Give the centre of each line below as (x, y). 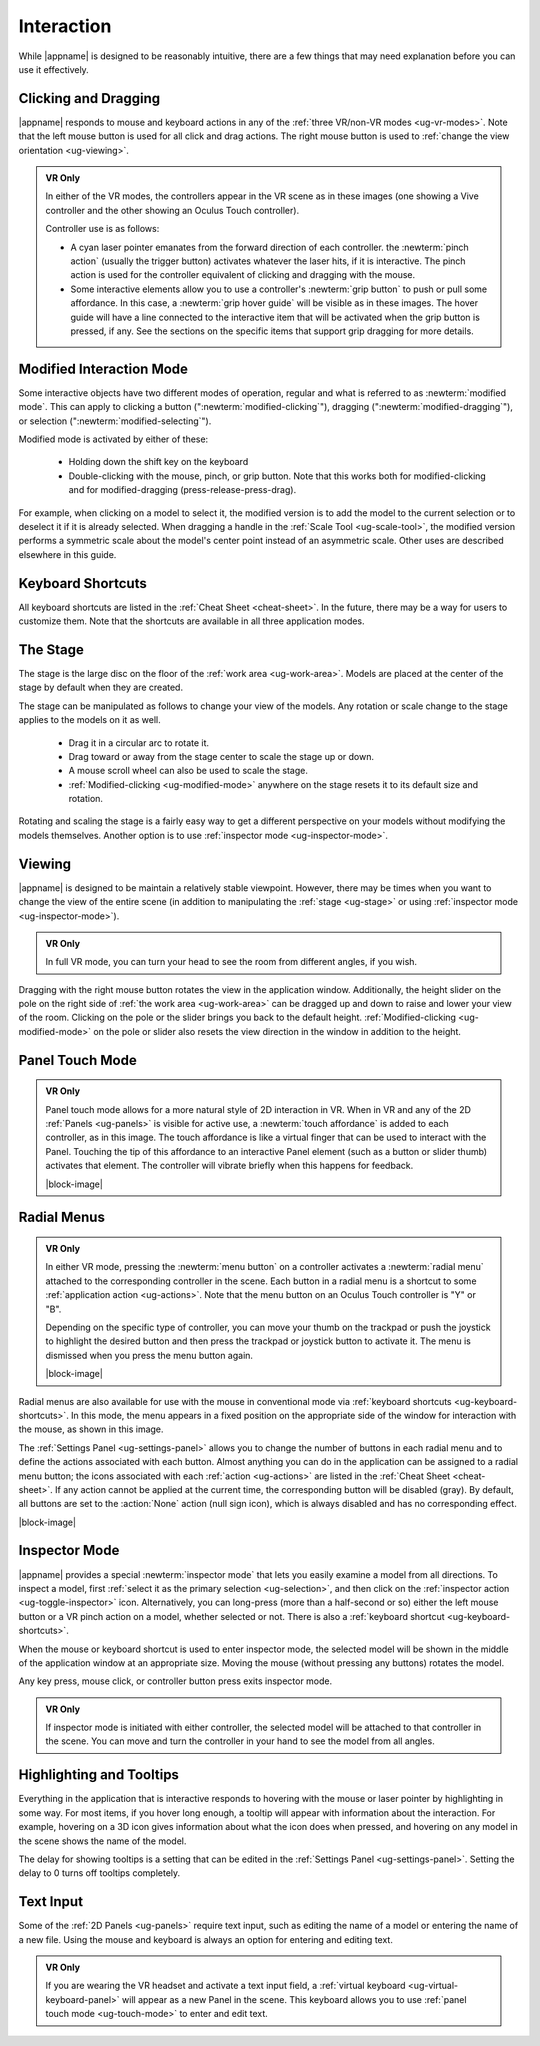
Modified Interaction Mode (103, 368)
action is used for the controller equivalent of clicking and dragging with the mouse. (243, 275)
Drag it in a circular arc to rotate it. (139, 742)
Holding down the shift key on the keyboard (158, 462)
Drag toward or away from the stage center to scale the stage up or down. (221, 756)
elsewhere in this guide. (67, 554)
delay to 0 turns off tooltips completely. (99, 1873)
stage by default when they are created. (101, 687)
